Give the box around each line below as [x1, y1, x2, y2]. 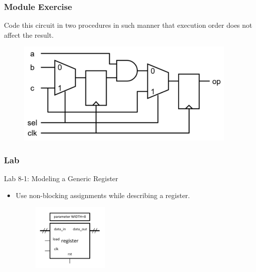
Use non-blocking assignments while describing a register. [15, 190, 190, 200]
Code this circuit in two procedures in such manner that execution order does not [4, 20, 253, 30]
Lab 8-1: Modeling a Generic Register [4, 173, 119, 184]
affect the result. [4, 29, 54, 40]
